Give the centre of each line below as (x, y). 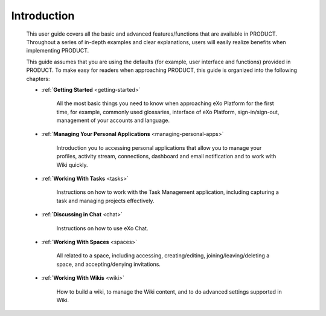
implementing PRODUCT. (58, 51)
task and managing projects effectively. (105, 201)
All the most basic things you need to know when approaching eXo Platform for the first (165, 103)
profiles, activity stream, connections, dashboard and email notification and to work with (166, 156)
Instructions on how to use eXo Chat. (102, 228)
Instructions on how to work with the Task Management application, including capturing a (168, 192)
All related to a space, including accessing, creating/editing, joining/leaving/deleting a (163, 256)
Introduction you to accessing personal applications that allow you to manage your (159, 147)
